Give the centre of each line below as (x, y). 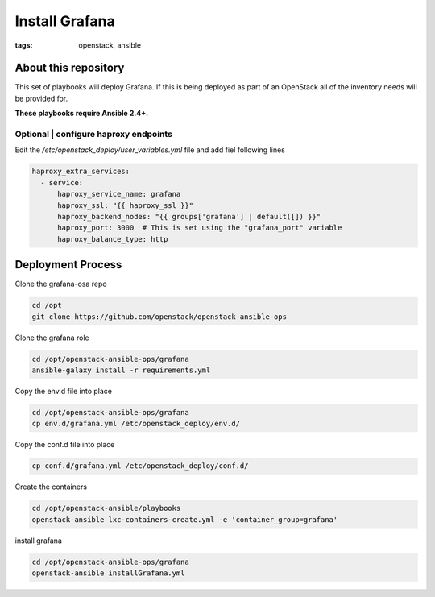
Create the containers (51, 487)
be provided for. (41, 98)
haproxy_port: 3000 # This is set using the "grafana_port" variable (200, 228)
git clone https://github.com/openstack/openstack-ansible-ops (159, 317)
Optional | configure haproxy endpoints (94, 134)
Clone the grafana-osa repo (61, 284)
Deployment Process (68, 265)
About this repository (70, 68)
